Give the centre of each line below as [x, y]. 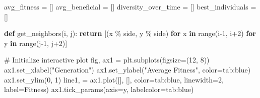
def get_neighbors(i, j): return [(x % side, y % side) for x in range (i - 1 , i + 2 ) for [130, 33]
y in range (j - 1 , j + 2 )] [36, 43]
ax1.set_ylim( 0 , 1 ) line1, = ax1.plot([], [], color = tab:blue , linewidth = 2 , [114, 79]
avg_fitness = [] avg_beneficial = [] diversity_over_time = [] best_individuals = [130, 6]
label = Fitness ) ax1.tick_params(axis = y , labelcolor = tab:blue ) [99, 89]
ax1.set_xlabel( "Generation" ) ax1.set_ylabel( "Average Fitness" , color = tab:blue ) [127, 69]
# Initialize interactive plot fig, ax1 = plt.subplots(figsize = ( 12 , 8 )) [107, 60]
